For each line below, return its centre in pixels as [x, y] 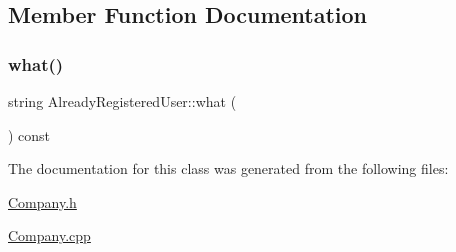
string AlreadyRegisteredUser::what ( [122, 101]
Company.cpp [49, 235]
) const [29, 134]
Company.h [42, 201]
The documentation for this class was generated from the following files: [228, 168]
